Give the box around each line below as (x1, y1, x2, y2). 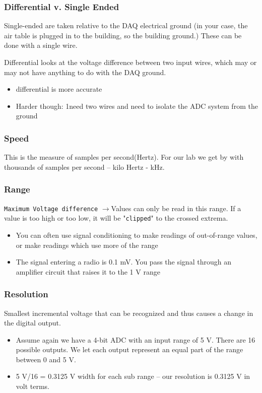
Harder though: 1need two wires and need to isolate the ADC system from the (16, 100, 258, 111)
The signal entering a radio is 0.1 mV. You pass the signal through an (16, 256, 231, 267)
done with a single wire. (4, 40, 78, 50)
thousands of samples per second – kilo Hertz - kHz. (4, 161, 165, 172)
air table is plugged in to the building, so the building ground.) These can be (4, 30, 242, 40)
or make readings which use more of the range (16, 239, 158, 250)
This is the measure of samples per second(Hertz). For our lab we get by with (4, 152, 244, 162)
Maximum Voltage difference (4, 205, 98, 213)
